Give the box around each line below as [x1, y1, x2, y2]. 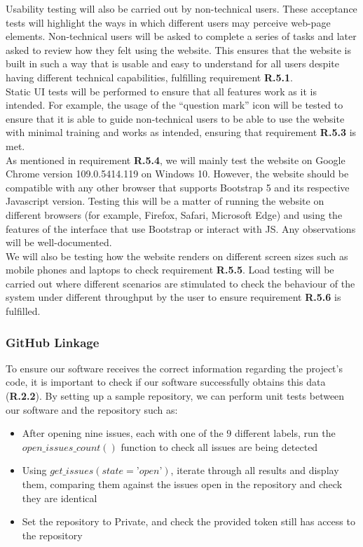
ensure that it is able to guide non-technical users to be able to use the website [6, 111, 345, 126]
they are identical [22, 490, 97, 505]
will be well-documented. [6, 235, 112, 250]
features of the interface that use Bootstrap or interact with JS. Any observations [6, 221, 356, 236]
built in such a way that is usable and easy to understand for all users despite [6, 56, 339, 71]
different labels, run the [235, 426, 336, 440]
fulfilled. [6, 304, 41, 318]
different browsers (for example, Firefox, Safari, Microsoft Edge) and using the [6, 207, 343, 222]
